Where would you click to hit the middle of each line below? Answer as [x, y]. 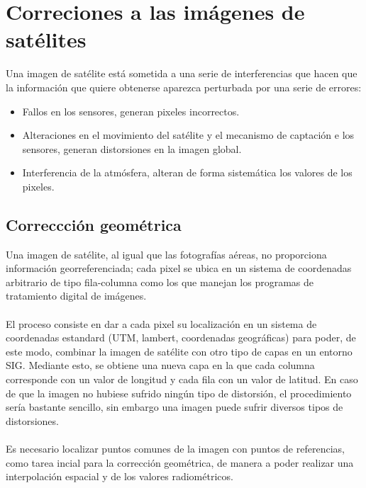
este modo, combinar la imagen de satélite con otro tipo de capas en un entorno [179, 351]
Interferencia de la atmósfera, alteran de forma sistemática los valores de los [187, 172]
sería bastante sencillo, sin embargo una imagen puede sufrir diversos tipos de [174, 407]
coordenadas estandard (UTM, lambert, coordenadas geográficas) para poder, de [181, 337]
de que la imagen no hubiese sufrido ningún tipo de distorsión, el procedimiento [179, 393]
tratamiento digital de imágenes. [76, 296]
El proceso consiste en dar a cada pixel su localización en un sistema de [161, 323]
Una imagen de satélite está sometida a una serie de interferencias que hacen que [182, 73]
